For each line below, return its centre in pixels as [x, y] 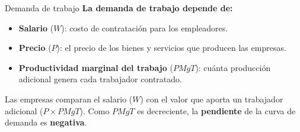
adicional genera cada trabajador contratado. [100, 79]
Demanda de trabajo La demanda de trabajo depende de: [119, 8]
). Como [95, 110]
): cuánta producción [233, 67]
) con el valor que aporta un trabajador [212, 99]
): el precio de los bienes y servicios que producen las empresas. [171, 48]
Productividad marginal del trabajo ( [96, 67]
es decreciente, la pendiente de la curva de [216, 110]
